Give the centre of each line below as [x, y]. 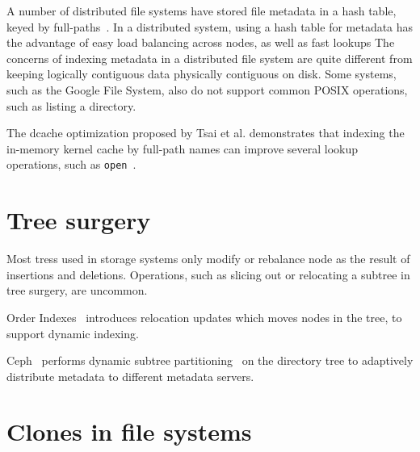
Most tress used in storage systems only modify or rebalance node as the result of [208, 259]
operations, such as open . [71, 164]
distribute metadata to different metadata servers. [130, 376]
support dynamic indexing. [73, 333]
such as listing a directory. [71, 105]
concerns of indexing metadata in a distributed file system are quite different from [210, 58]
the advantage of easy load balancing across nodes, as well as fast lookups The [201, 42]
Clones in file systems [129, 431]
